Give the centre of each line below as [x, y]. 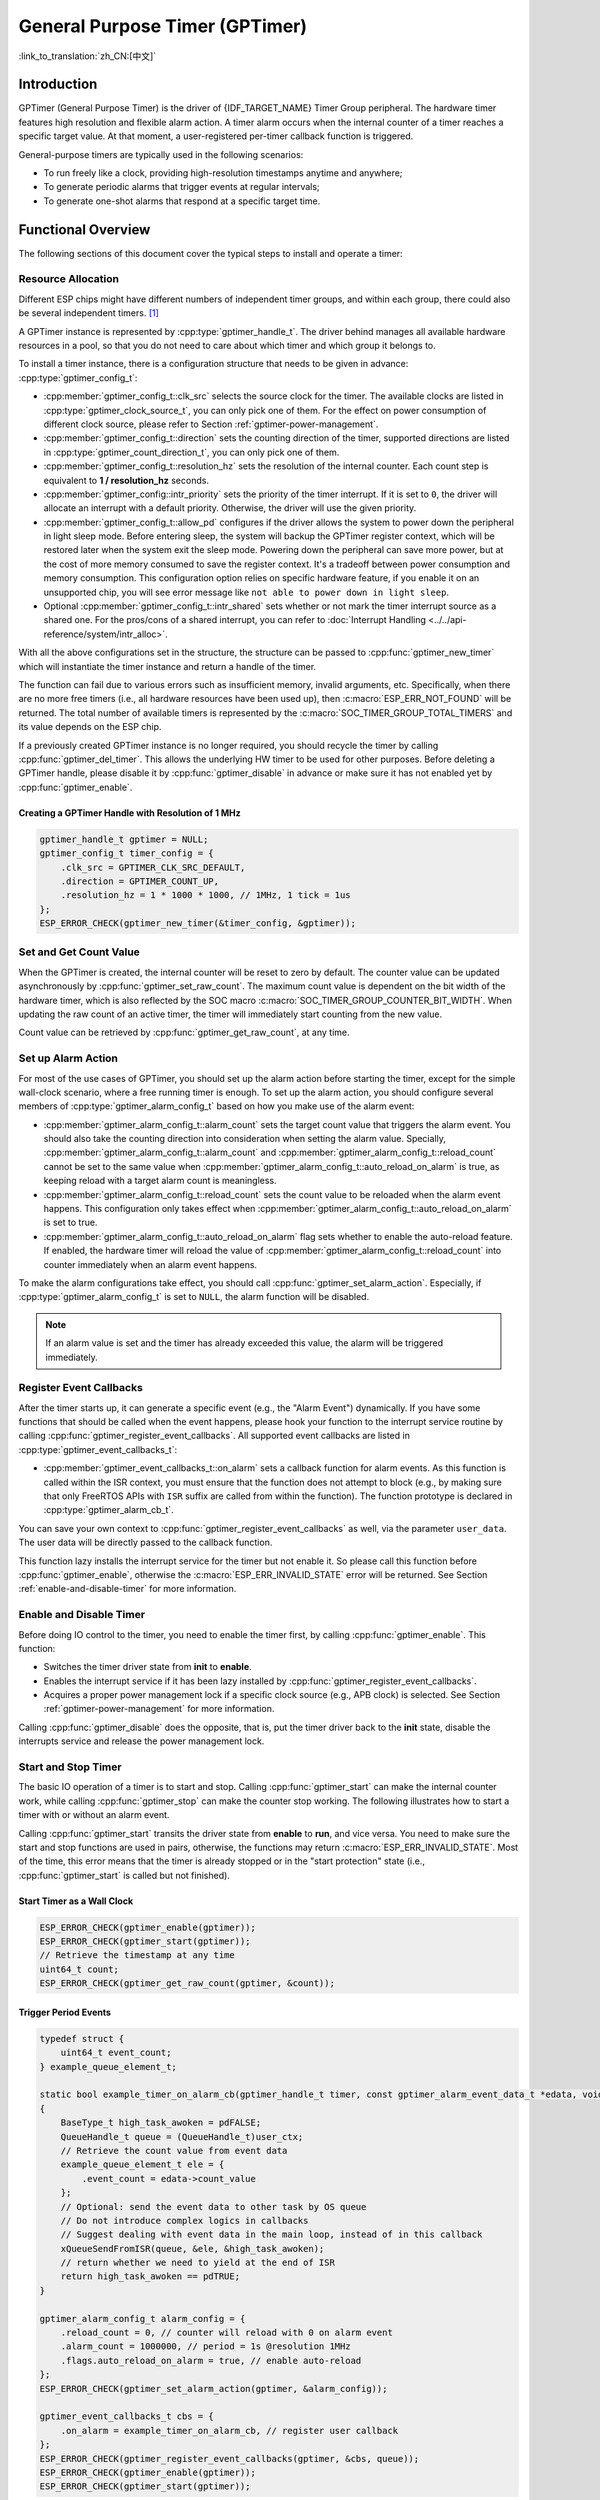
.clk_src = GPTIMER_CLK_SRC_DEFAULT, [153, 867]
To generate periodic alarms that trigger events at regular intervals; [181, 187]
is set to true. [70, 1222]
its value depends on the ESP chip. [90, 727]
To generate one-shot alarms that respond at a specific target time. [182, 201]
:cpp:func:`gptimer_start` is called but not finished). [124, 1875]
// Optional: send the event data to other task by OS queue [213, 2206]
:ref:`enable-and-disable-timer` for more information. [127, 1589]
